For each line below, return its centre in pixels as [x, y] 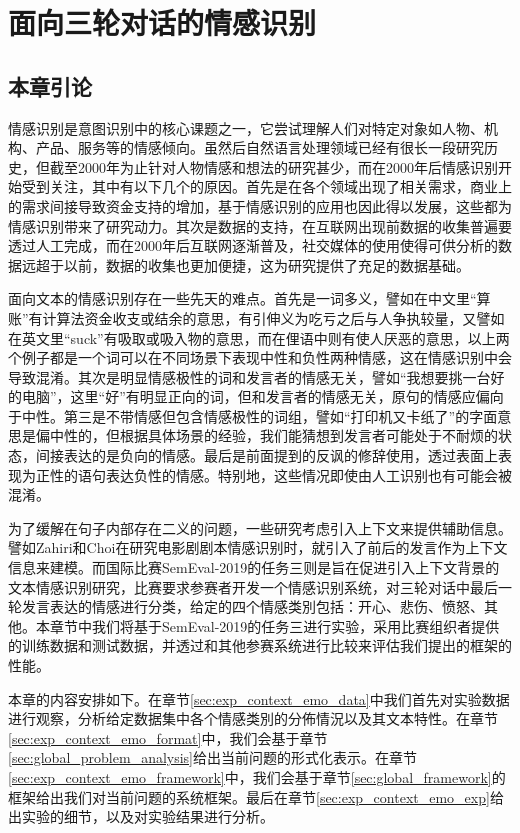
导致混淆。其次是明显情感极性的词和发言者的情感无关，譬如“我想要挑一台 [249, 376]
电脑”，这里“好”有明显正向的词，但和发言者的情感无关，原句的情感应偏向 [262, 396]
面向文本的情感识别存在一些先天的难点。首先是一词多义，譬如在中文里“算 [249, 298]
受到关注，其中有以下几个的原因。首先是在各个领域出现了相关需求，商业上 [266, 186]
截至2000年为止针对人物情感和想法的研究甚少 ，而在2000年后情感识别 [273, 166]
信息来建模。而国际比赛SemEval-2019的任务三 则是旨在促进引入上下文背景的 [254, 567]
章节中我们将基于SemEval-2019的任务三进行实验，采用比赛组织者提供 [274, 625]
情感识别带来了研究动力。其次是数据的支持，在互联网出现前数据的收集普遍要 [260, 225]
